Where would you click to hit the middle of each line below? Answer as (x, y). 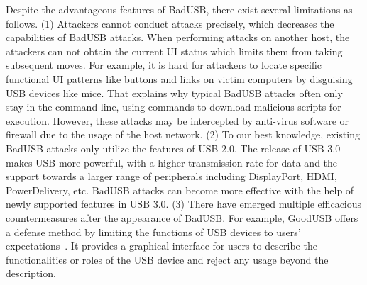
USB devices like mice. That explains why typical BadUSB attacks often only (174, 93)
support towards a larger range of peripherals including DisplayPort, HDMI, (171, 176)
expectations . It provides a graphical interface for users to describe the (161, 246)
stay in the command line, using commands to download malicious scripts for (174, 107)
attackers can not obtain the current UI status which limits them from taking (174, 51)
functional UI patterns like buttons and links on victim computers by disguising (179, 78)
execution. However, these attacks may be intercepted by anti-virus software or (177, 120)
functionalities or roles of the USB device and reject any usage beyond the (167, 259)
